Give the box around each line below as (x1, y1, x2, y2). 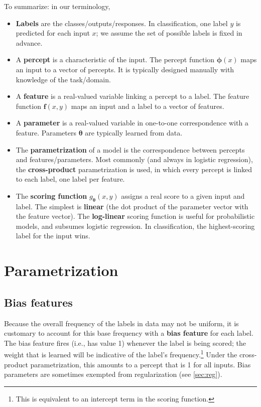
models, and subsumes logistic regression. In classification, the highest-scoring (16, 220, 255, 231)
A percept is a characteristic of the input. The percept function (16, 54, 215, 65)
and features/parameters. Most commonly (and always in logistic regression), (16, 154, 253, 165)
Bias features (4, 294, 73, 310)
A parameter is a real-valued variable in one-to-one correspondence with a (16, 117, 248, 128)
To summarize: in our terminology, (4, 1, 110, 11)
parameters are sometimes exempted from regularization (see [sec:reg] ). (4, 369, 222, 379)
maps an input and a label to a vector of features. (71, 100, 224, 111)
